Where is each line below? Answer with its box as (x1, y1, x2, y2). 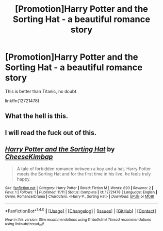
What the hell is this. (5, 112, 68, 120)
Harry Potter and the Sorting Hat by (5, 145, 115, 154)
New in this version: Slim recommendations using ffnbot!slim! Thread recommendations (5, 217, 151, 222)
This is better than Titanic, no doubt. (5, 88, 78, 94)
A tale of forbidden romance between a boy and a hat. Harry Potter (16, 166, 151, 172)
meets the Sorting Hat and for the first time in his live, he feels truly (16, 171, 151, 176)
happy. (16, 176, 31, 182)
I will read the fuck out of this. (5, 128, 97, 137)
